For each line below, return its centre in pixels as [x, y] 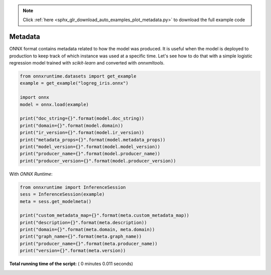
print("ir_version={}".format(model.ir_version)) [82, 133]
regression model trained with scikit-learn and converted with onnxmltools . [87, 63]
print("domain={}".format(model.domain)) [72, 125]
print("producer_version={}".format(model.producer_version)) [98, 161]
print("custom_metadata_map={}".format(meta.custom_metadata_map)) [105, 216]
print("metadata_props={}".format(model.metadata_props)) [93, 140]
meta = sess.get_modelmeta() [56, 201]
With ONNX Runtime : [31, 174]
